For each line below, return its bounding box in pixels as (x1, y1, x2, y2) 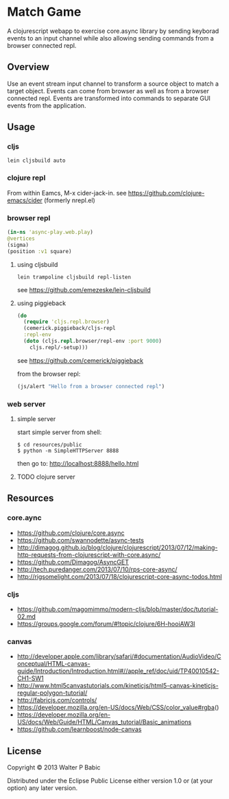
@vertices (7, 235, 36, 242)
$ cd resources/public (16, 441, 82, 448)
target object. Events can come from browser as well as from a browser (7, 86, 209, 95)
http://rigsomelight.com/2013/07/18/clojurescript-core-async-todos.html (16, 572, 222, 580)
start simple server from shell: (16, 428, 102, 436)
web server (7, 399, 46, 409)
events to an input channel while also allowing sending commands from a (7, 34, 214, 42)
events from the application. (7, 101, 86, 110)
